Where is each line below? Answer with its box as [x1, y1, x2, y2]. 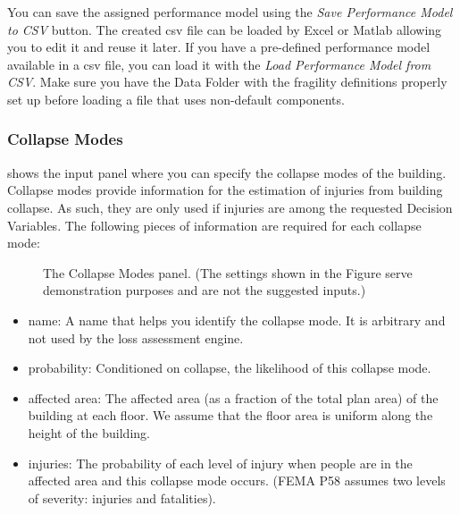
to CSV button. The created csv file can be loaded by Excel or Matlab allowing [7, 20, 442, 38]
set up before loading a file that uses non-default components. [7, 89, 345, 108]
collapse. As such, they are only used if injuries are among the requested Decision [7, 198, 453, 216]
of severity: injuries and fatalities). [28, 488, 216, 507]
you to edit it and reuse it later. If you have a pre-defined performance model [7, 38, 431, 56]
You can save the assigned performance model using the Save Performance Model [7, 3, 453, 21]
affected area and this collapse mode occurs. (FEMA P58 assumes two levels [28, 471, 446, 490]
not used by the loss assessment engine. [28, 328, 244, 347]
